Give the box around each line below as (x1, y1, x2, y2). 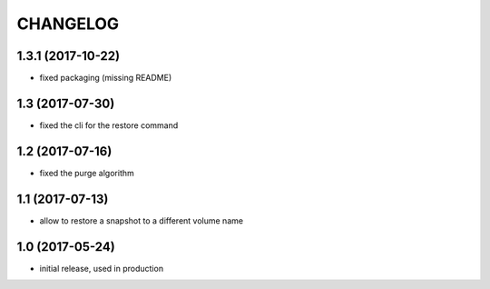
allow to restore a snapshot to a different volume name (39, 214, 244, 226)
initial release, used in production (39, 263, 163, 274)
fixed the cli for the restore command (39, 119, 179, 131)
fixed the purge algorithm (39, 167, 135, 178)
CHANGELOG (16, 14, 120, 34)
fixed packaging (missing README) (39, 73, 172, 84)
